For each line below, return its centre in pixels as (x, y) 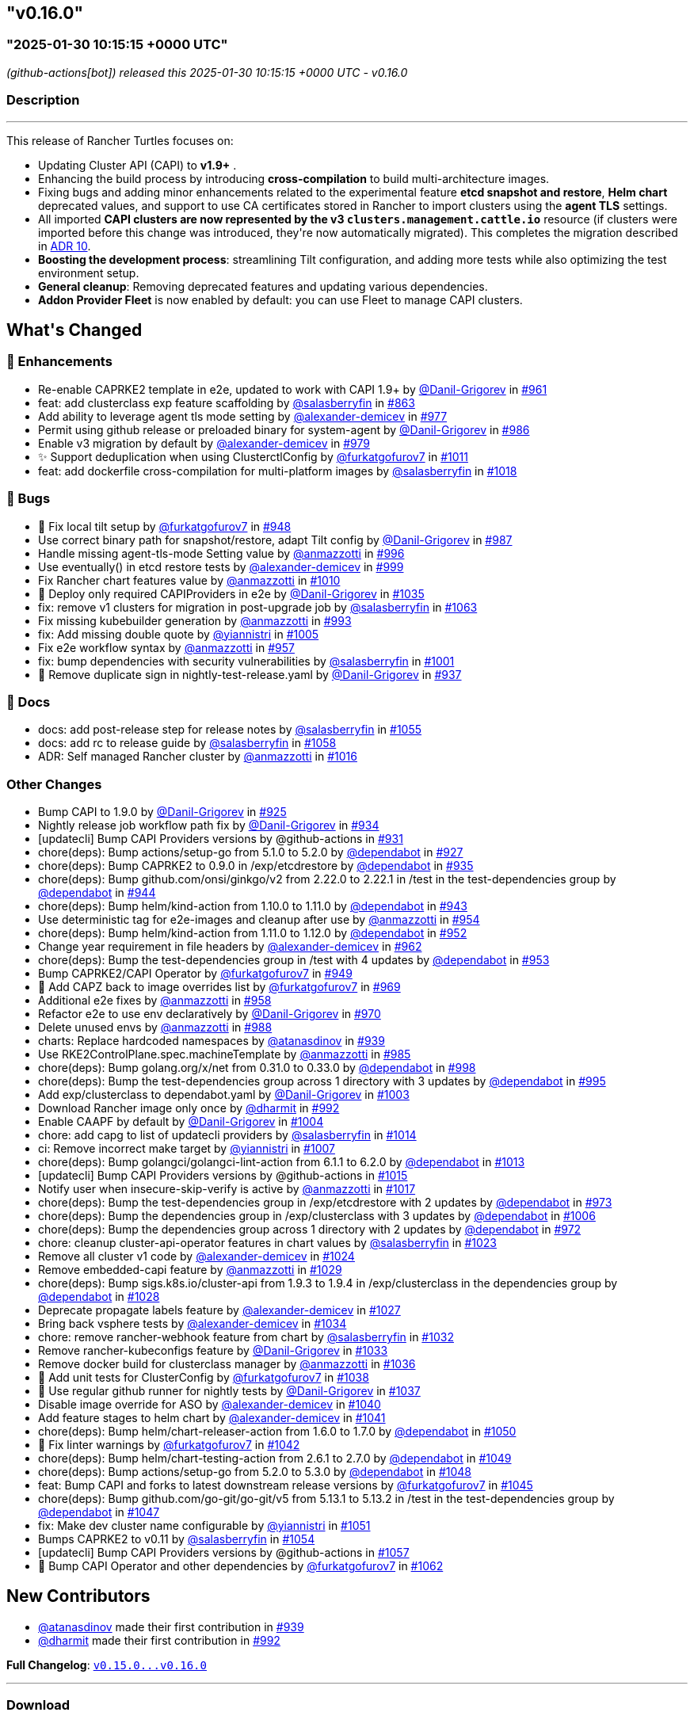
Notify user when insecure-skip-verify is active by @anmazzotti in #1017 (227, 1189)
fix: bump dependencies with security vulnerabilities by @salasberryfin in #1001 (246, 661)
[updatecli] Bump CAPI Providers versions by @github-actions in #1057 (224, 1553)
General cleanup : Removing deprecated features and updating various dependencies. (263, 286)
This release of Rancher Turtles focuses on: (120, 140)
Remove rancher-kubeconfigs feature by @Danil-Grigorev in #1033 (213, 1351)
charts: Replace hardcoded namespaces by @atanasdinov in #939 (212, 1041)
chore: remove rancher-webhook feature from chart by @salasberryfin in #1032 (246, 1337)
